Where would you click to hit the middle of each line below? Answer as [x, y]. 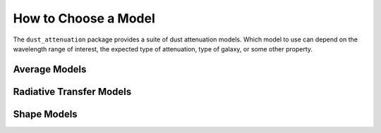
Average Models [50, 69]
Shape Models [45, 114]
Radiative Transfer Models [72, 91]
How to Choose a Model [84, 18]
